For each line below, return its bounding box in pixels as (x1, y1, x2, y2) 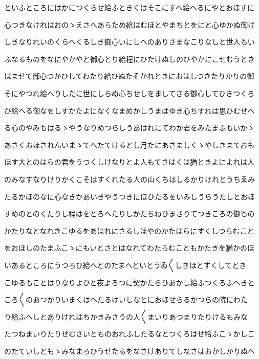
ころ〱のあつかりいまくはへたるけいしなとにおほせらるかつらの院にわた (4, 294, 248, 305)
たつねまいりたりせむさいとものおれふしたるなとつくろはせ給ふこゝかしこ (4, 328, 255, 339)
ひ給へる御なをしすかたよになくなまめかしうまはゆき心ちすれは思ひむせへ (4, 105, 255, 116)
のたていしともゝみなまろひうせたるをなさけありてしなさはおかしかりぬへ (4, 345, 255, 356)
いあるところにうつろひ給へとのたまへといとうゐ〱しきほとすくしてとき (4, 259, 247, 270)
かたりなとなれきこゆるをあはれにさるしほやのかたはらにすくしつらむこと (4, 225, 254, 236)
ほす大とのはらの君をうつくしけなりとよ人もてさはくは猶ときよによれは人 (4, 156, 255, 167)
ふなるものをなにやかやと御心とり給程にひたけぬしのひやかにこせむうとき (4, 53, 255, 64)
